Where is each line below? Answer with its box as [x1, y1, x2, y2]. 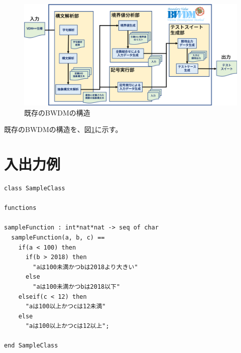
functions [4, 204, 37, 212]
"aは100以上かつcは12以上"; [25, 322, 109, 330]
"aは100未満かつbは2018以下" [33, 283, 120, 290]
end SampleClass [4, 342, 58, 349]
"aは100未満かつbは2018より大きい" [33, 263, 138, 271]
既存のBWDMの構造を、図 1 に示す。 [4, 124, 123, 135]
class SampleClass [4, 184, 65, 192]
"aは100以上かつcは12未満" [25, 303, 106, 310]
